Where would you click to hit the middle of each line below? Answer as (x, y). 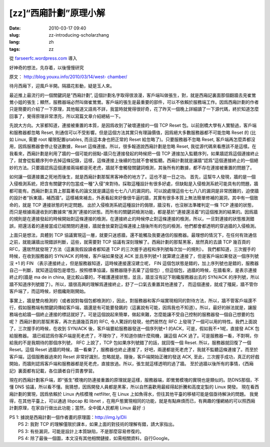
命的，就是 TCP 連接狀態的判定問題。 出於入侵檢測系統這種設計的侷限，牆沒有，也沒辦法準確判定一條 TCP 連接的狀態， (133, 205)
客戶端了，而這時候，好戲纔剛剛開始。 (49, 291)
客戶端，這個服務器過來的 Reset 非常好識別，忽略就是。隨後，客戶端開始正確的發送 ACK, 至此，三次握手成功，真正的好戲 (134, 357)
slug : (14, 35)
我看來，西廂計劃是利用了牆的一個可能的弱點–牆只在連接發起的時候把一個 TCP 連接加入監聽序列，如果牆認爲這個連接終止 (134, 154)
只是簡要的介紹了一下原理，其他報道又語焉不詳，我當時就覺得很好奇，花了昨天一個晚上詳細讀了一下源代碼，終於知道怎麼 (134, 109)
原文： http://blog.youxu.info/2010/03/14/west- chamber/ (68, 77)
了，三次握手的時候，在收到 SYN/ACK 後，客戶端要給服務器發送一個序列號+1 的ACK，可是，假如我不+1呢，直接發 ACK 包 (134, 329)
